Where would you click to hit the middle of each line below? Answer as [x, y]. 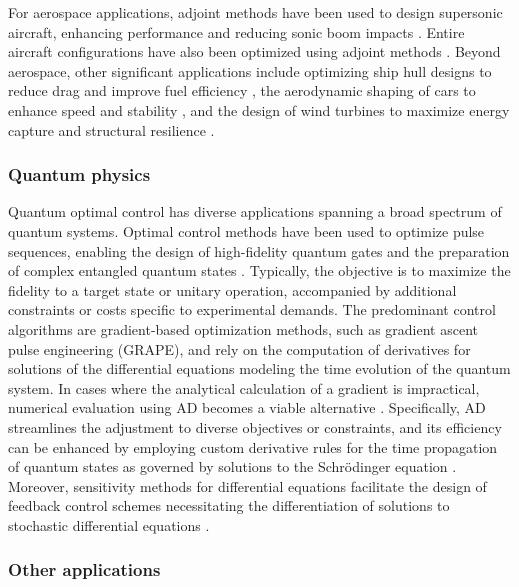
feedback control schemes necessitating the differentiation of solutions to [229, 505]
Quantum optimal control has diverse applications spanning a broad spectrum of [255, 211]
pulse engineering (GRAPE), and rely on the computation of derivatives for [239, 348]
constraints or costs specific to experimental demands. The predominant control [252, 309]
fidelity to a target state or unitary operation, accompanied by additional [232, 289]
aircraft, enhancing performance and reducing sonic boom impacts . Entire [236, 31]
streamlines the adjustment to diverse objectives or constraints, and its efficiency [255, 426]
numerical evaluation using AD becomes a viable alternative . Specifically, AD [247, 407]
